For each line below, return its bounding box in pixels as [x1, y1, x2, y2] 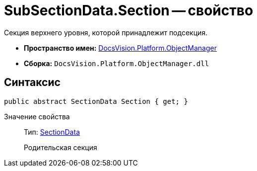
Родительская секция [24, 143, 97, 152]
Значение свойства [4, 112, 70, 121]
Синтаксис [4, 76, 61, 89]
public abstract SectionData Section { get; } [4, 97, 188, 105]
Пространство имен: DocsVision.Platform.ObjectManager [24, 43, 217, 52]
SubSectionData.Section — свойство [4, 2, 254, 19]
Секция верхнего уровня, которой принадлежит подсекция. [4, 28, 208, 37]
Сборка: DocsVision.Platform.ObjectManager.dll [24, 59, 209, 68]
